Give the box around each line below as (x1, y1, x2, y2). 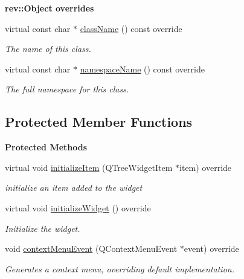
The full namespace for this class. (5, 83, 129, 95)
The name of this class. (5, 42, 91, 55)
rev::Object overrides (5, 2, 94, 14)
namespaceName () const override (80, 62, 205, 75)
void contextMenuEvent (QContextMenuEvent (5, 242, 178, 255)
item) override (179, 161, 232, 173)
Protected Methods (5, 141, 88, 153)
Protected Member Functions (5, 112, 193, 131)
